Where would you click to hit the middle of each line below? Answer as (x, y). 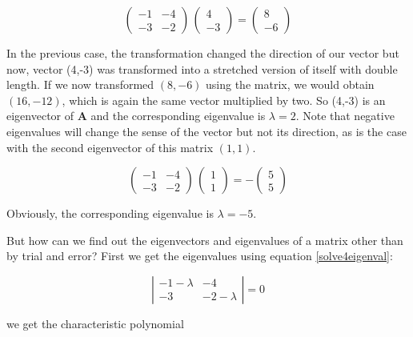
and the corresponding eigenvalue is (178, 116)
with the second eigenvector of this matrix (110, 147)
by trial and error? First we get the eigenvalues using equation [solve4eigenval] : (200, 256)
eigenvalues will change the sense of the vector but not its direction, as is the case (206, 131)
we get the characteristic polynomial (95, 323)
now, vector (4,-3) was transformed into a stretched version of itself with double (202, 68)
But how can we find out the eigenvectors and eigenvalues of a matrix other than (205, 240)
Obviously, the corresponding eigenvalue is (110, 213)
